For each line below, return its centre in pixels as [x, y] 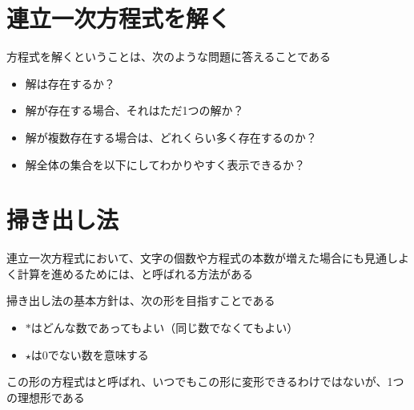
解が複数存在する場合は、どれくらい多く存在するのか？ [171, 137]
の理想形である [46, 397]
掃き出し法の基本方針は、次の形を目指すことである [141, 300]
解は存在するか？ [70, 83]
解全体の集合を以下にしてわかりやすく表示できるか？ [165, 164]
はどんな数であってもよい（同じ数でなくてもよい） [165, 327]
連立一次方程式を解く [119, 18]
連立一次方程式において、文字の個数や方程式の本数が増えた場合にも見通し [202, 258]
